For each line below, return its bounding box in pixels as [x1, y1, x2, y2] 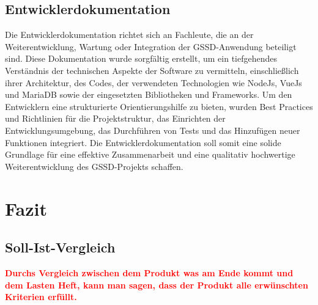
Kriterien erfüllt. [5, 290, 77, 303]
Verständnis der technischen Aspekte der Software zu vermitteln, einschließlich [5, 64, 299, 76]
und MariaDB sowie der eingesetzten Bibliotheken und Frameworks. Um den [5, 88, 292, 101]
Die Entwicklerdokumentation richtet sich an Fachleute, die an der [5, 28, 254, 41]
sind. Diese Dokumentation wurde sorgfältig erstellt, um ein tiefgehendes [5, 52, 278, 65]
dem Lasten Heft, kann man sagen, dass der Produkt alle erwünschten [5, 278, 308, 291]
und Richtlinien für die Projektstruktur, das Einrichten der [5, 112, 226, 125]
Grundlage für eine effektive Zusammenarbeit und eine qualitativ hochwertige [5, 148, 295, 161]
